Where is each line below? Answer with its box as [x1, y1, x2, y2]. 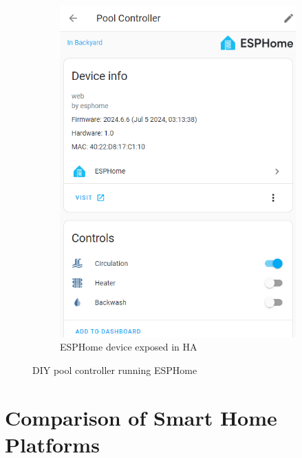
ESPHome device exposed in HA [60, 340, 197, 354]
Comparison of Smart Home [5, 403, 277, 431]
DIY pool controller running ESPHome [32, 362, 197, 377]
